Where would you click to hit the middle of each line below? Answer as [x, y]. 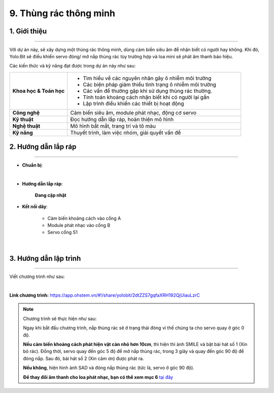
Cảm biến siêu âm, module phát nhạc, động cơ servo [133, 112]
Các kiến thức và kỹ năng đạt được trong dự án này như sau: [73, 66]
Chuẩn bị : [32, 165]
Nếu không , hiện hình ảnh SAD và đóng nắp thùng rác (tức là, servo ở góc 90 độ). [109, 368]
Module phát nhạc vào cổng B [79, 225]
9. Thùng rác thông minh [62, 13]
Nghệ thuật [26, 126]
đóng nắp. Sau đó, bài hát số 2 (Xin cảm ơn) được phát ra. [83, 358]
